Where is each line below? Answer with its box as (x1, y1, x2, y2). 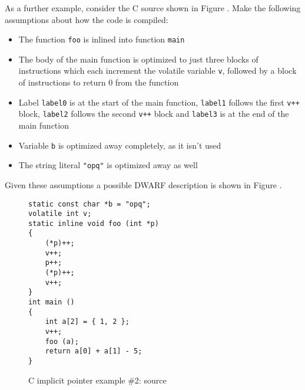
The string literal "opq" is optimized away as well (18, 159, 198, 171)
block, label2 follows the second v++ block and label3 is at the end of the (18, 107, 289, 120)
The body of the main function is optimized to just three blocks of (18, 53, 258, 65)
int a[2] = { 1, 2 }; (45, 317, 130, 326)
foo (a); (45, 337, 79, 346)
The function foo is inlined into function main (18, 33, 185, 45)
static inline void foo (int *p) (28, 219, 159, 228)
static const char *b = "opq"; (28, 199, 151, 208)
